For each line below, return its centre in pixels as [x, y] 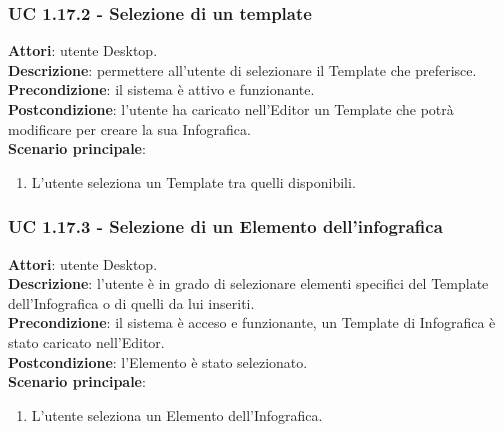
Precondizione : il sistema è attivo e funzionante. [161, 89]
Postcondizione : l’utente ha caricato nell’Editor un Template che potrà [231, 109]
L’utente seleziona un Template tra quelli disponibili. [193, 181]
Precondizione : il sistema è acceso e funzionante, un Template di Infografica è [252, 322]
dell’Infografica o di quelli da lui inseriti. [131, 302]
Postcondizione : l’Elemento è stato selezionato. [158, 361]
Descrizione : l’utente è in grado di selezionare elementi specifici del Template [248, 283]
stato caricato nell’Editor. [86, 341]
